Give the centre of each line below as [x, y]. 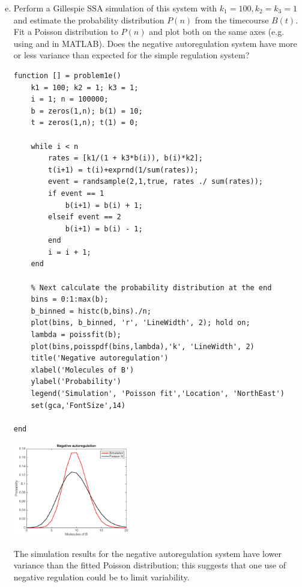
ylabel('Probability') [76, 382]
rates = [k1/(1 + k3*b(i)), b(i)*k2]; [125, 158]
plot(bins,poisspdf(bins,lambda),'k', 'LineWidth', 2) [143, 346]
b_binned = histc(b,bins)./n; [91, 311]
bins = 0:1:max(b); [70, 300]
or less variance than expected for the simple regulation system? [131, 55]
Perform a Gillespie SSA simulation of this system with [115, 8]
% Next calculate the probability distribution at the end [151, 287]
